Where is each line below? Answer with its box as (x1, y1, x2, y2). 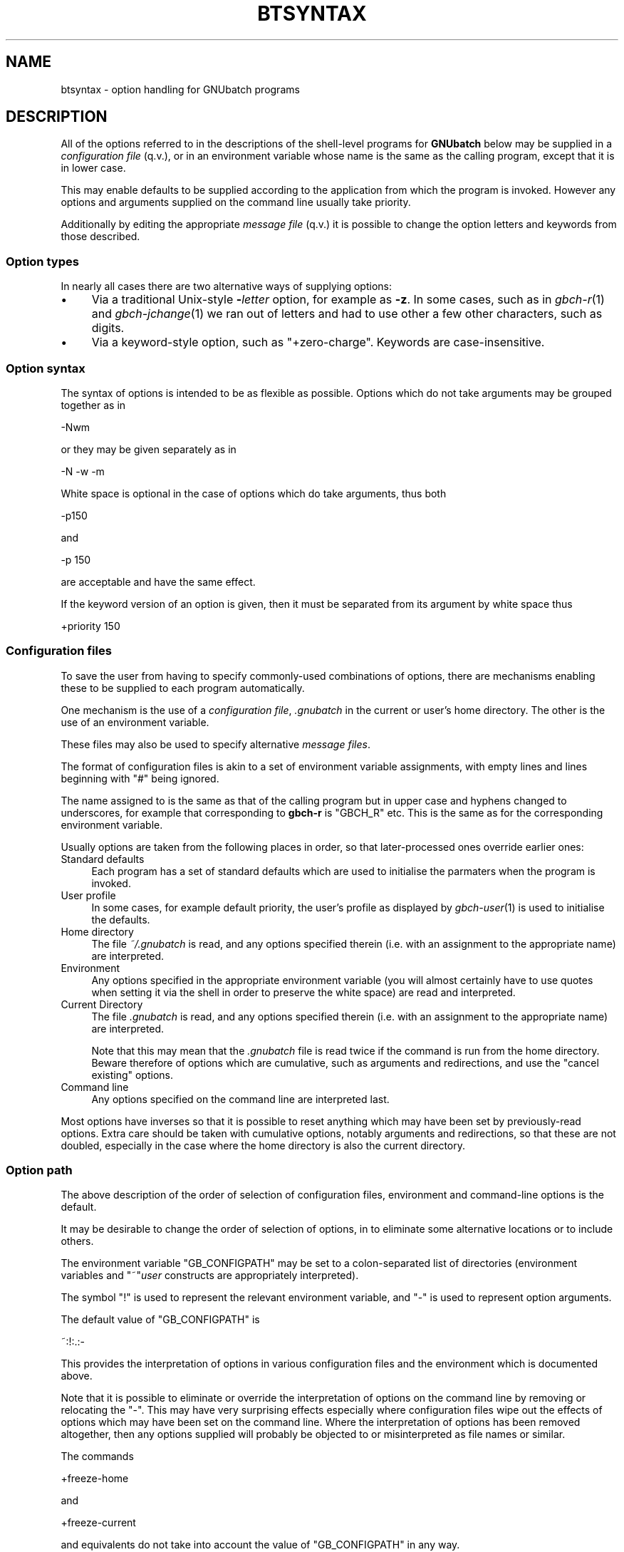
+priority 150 (61, 619, 120, 632)
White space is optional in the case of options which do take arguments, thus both (61, 487, 447, 500)
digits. (91, 321, 125, 336)
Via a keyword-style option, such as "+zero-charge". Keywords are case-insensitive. (91, 335, 545, 350)
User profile (61, 889, 116, 901)
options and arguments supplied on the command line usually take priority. (61, 196, 411, 209)
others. (61, 1235, 94, 1248)
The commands (61, 1450, 134, 1463)
